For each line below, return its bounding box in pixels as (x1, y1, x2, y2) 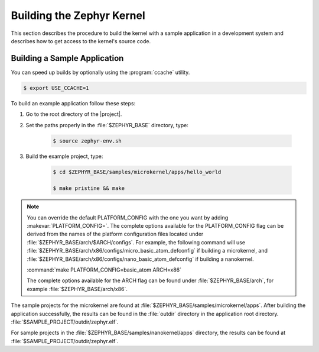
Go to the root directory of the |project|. (25, 111, 122, 118)
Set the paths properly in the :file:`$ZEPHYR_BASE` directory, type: (25, 121, 188, 128)
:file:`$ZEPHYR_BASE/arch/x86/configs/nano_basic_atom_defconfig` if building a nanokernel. (27, 255, 254, 263)
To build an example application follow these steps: (11, 99, 136, 106)
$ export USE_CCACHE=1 (23, 85, 89, 91)
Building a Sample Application (11, 53, 124, 63)
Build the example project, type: (25, 153, 103, 160)
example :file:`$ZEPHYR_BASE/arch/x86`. (27, 285, 128, 292)
